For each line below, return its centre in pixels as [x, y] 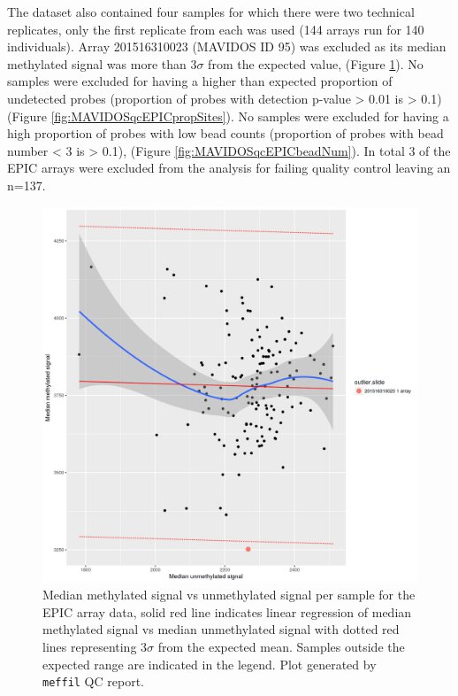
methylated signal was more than [97, 63]
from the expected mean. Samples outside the [281, 646]
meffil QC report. [93, 681]
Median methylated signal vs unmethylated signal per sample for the [229, 595]
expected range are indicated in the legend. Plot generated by [210, 664]
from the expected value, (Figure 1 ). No [316, 63]
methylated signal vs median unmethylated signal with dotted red [221, 629]
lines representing [90, 646]
